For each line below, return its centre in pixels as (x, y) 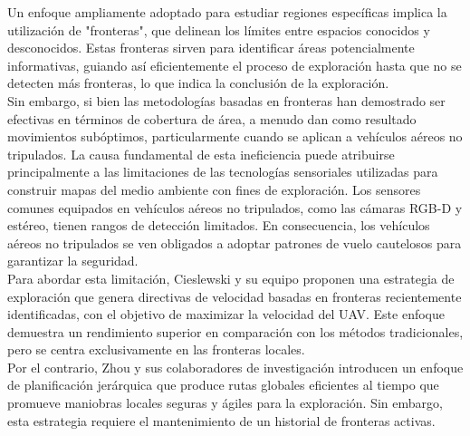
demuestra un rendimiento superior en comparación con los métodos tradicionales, (235, 331)
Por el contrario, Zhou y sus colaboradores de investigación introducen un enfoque (235, 367)
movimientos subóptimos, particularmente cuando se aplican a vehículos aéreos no (235, 136)
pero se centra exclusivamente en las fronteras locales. (156, 349)
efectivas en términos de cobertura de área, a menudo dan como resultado (212, 118)
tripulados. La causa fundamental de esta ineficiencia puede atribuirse (201, 154)
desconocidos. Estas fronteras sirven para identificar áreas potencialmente (211, 48)
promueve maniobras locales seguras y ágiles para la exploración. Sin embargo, (225, 403)
